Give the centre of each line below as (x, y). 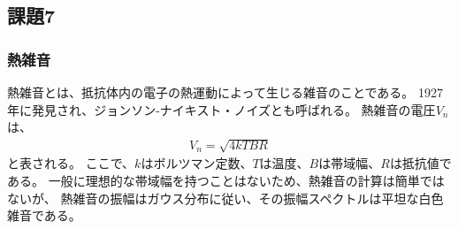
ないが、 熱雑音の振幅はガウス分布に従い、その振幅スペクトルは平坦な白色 (225, 198)
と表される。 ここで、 (71, 163)
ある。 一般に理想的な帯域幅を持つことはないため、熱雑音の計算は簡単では (226, 180)
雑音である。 (44, 215)
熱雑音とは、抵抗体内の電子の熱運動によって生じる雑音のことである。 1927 (225, 92)
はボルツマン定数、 (197, 163)
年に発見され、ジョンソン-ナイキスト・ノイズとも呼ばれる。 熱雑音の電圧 (221, 109)
